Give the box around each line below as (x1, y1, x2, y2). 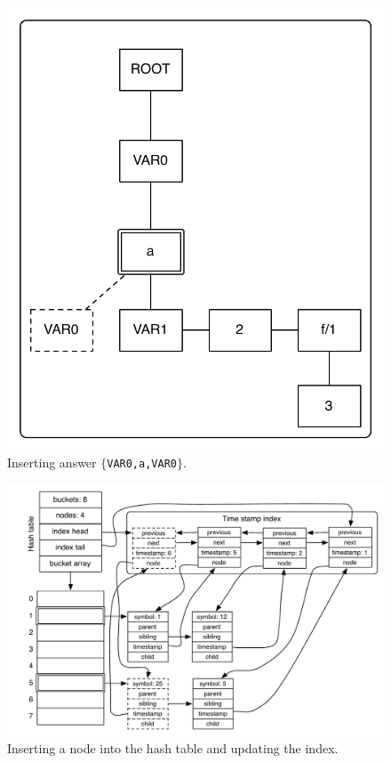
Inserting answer (7, 452, 97, 471)
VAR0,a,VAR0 (107, 457, 177, 470)
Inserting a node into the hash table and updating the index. (7, 739, 339, 757)
